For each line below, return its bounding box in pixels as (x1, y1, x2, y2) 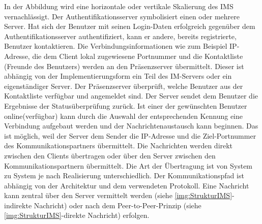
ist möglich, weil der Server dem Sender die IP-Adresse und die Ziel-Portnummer (4, 130, 256, 141)
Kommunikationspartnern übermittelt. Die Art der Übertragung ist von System (4, 160, 253, 171)
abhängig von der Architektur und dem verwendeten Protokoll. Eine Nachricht (4, 180, 249, 190)
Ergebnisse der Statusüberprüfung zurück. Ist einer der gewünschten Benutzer (4, 100, 247, 111)
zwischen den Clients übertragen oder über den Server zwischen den (4, 150, 216, 161)
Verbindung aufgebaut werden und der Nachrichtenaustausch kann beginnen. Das (4, 120, 258, 131)
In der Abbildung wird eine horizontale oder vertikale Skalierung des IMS (4, 1, 234, 11)
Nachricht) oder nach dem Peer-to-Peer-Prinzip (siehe (34, 200, 201, 210)
